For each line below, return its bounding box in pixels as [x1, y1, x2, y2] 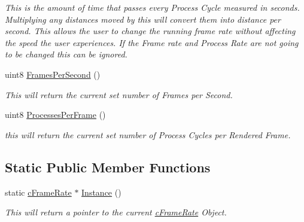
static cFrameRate [5, 185, 72, 198]
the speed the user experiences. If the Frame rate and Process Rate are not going [5, 36, 299, 48]
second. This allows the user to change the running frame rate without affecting [5, 25, 296, 37]
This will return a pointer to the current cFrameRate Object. [5, 206, 227, 218]
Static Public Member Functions [5, 157, 211, 176]
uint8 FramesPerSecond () [5, 68, 101, 80]
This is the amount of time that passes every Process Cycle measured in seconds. [5, 1, 300, 13]
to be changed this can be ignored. [5, 48, 127, 60]
